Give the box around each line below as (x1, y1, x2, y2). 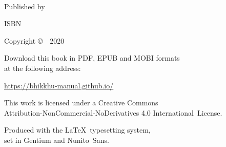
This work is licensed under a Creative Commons (4, 97, 158, 108)
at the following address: (4, 62, 81, 73)
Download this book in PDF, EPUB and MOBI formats (4, 52, 180, 63)
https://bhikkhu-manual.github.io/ (4, 80, 114, 90)
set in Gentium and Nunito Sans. (4, 134, 109, 145)
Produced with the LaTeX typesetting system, (4, 124, 151, 135)
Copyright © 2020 (4, 35, 65, 46)
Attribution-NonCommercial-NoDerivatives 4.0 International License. (4, 107, 222, 118)
